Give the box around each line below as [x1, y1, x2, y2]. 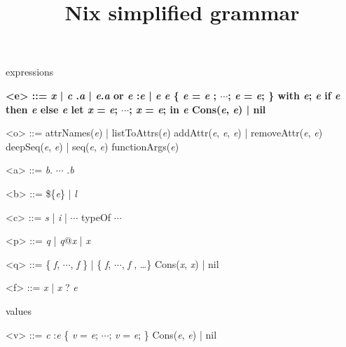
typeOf [81, 209, 111, 224]
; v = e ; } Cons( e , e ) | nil [109, 327, 217, 341]
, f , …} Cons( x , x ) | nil [121, 256, 219, 271]
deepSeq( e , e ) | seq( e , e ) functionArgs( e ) [6, 139, 179, 153]
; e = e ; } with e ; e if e [228, 87, 340, 102]
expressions [6, 64, 54, 79]
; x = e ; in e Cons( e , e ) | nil [129, 101, 266, 116]
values [6, 303, 32, 318]
